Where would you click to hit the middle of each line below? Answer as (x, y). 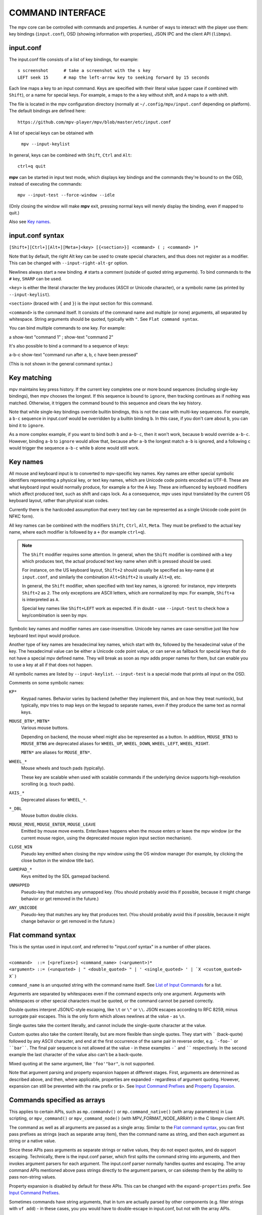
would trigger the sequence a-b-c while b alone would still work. (74, 448)
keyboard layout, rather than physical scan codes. (59, 501)
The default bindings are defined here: (47, 111)
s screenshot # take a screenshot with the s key (84, 71)
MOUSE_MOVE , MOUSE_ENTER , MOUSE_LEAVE (52, 824)
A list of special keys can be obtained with (51, 133)
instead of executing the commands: (46, 184)
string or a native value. (33, 1141)
